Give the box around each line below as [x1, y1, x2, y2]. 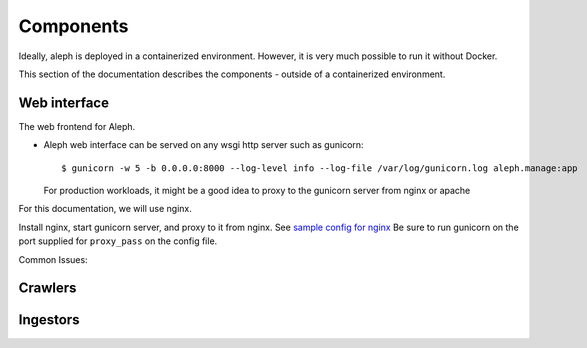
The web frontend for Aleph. [18, 120, 136, 132]
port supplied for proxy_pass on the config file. [18, 235, 218, 247]
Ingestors [18, 311, 80, 329]
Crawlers [18, 280, 77, 297]
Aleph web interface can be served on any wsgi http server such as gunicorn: [43, 139, 364, 151]
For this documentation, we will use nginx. [18, 203, 192, 215]
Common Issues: [18, 253, 89, 265]
